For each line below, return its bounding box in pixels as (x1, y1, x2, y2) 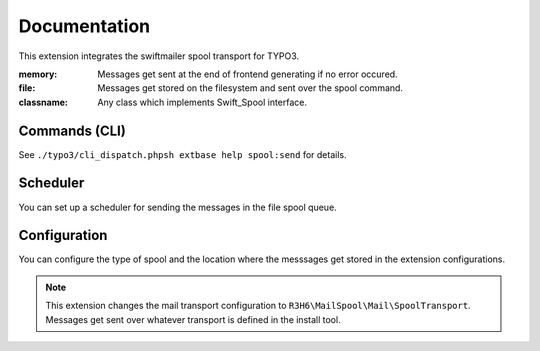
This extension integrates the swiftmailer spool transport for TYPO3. (18, 50, 300, 62)
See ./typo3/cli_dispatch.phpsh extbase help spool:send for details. (18, 148, 347, 160)
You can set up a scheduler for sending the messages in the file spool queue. (18, 201, 337, 213)
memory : (18, 68, 58, 80)
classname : (18, 96, 69, 108)
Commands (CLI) (18, 122, 127, 139)
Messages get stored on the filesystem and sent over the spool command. (97, 82, 404, 94)
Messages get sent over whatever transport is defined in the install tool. (45, 313, 341, 325)
